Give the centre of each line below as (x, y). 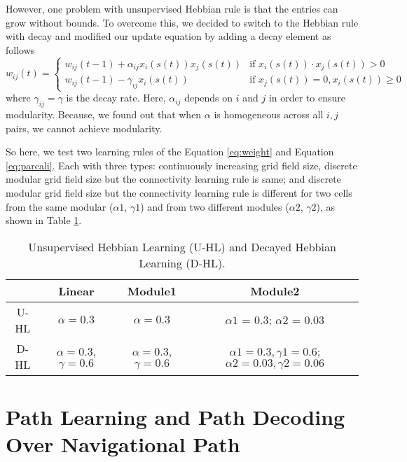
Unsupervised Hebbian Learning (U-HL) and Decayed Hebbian (182, 246)
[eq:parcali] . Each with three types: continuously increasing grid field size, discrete (181, 165)
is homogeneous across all (269, 114)
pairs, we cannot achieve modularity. (84, 128)
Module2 (275, 290)
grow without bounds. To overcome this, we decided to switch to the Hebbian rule (182, 22)
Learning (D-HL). (182, 262)
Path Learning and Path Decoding (175, 416)
